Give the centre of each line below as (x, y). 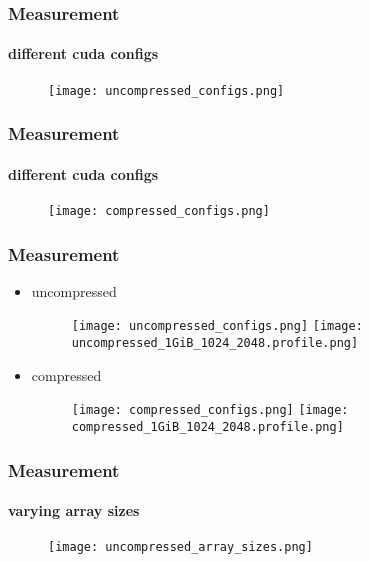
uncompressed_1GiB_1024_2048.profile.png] (215, 343)
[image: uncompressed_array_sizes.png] (180, 547)
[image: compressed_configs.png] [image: (210, 410)
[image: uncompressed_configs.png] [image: (217, 326)
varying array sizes (74, 510)
